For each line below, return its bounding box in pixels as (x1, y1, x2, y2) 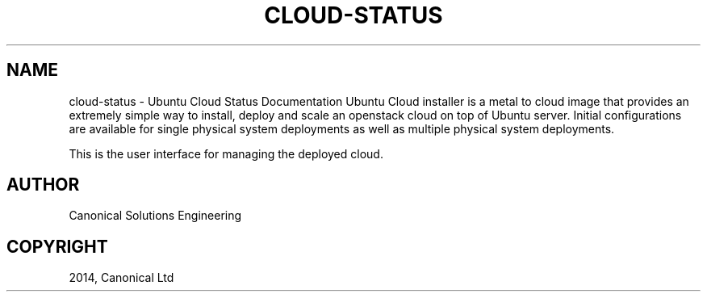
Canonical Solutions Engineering (69, 208, 242, 223)
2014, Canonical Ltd (69, 271, 174, 285)
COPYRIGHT (6, 236, 108, 257)
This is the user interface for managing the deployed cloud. (69, 146, 383, 161)
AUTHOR (6, 174, 80, 195)
